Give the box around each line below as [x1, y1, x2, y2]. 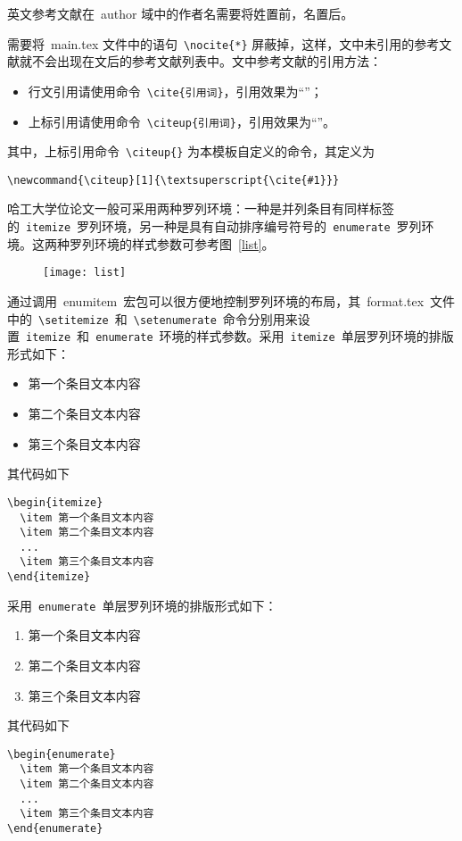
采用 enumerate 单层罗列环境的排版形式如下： [7, 595, 277, 614]
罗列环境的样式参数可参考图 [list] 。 [69, 234, 275, 253]
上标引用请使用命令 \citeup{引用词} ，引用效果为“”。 [28, 112, 336, 130]
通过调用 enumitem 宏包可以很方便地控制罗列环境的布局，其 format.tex [7, 291, 425, 310]
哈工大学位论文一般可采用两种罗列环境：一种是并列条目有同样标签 [7, 199, 394, 218]
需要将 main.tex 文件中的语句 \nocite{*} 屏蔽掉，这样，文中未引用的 [7, 34, 415, 53]
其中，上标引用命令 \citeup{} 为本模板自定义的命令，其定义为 [7, 142, 375, 161]
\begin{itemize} [7, 495, 103, 509]
